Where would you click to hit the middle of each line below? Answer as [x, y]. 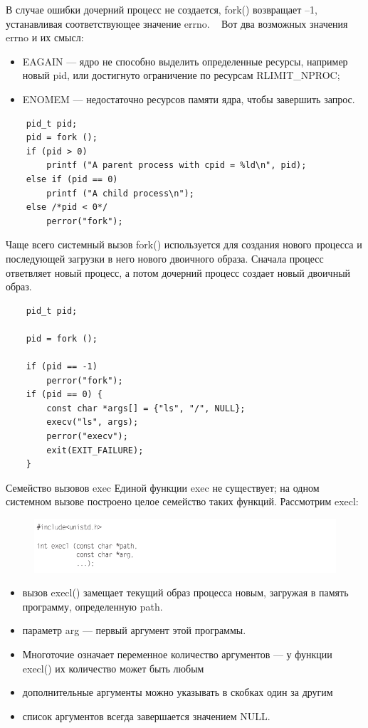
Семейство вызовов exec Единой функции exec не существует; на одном [163, 487]
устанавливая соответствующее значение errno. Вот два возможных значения [177, 23]
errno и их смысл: [45, 37]
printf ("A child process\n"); [120, 193]
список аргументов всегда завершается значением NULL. [146, 716]
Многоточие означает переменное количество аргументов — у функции [177, 654]
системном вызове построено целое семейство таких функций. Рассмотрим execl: [182, 501]
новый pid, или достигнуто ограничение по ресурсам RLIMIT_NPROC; [181, 75]
